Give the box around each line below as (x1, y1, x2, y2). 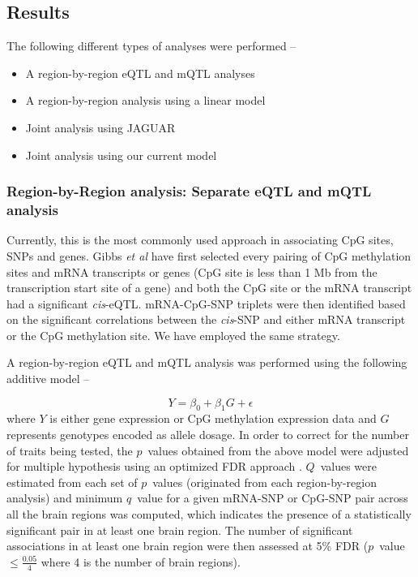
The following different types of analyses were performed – (6, 37, 296, 54)
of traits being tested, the (6, 441, 133, 459)
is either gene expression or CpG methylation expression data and (49, 410, 377, 427)
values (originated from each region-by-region (152, 473, 377, 490)
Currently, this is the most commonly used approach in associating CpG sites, (6, 231, 394, 248)
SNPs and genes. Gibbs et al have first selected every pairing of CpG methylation (6, 247, 412, 264)
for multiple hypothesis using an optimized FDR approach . (6, 458, 302, 475)
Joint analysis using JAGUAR (25, 118, 176, 136)
